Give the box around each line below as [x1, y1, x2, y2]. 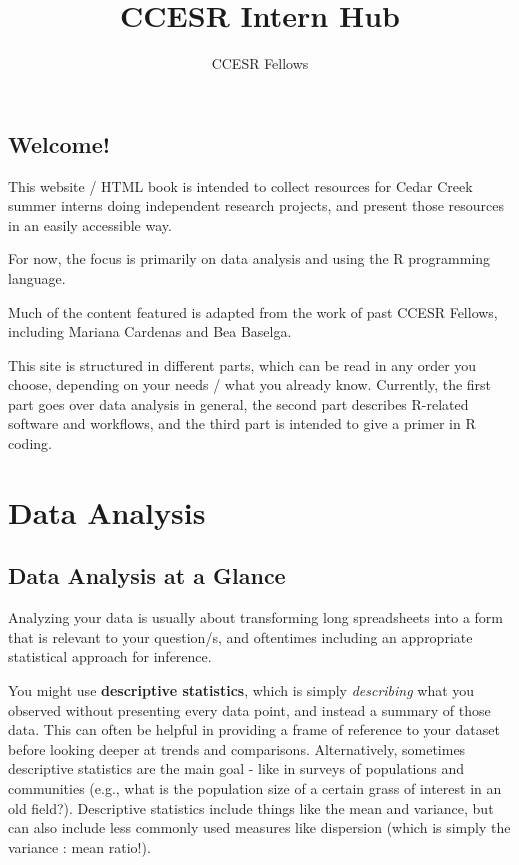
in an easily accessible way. [8, 214, 172, 235]
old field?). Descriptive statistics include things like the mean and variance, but [8, 797, 494, 818]
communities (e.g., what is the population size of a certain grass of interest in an [8, 777, 502, 798]
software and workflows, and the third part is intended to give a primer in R [8, 413, 476, 434]
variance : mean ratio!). [8, 836, 151, 857]
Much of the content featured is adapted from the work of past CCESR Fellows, [8, 301, 498, 322]
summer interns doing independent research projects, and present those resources [8, 195, 504, 216]
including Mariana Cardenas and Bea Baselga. [8, 321, 292, 342]
